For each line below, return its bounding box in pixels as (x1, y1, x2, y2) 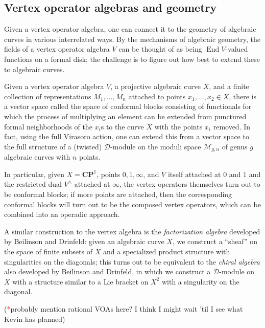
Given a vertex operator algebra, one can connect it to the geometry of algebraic (4, 24, 256, 34)
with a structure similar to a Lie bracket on (12, 276, 149, 287)
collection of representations (4, 91, 91, 101)
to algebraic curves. (4, 63, 65, 74)
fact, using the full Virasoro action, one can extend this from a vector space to (4, 131, 249, 142)
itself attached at (167, 168, 221, 179)
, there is (229, 91, 257, 101)
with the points (154, 121, 203, 132)
